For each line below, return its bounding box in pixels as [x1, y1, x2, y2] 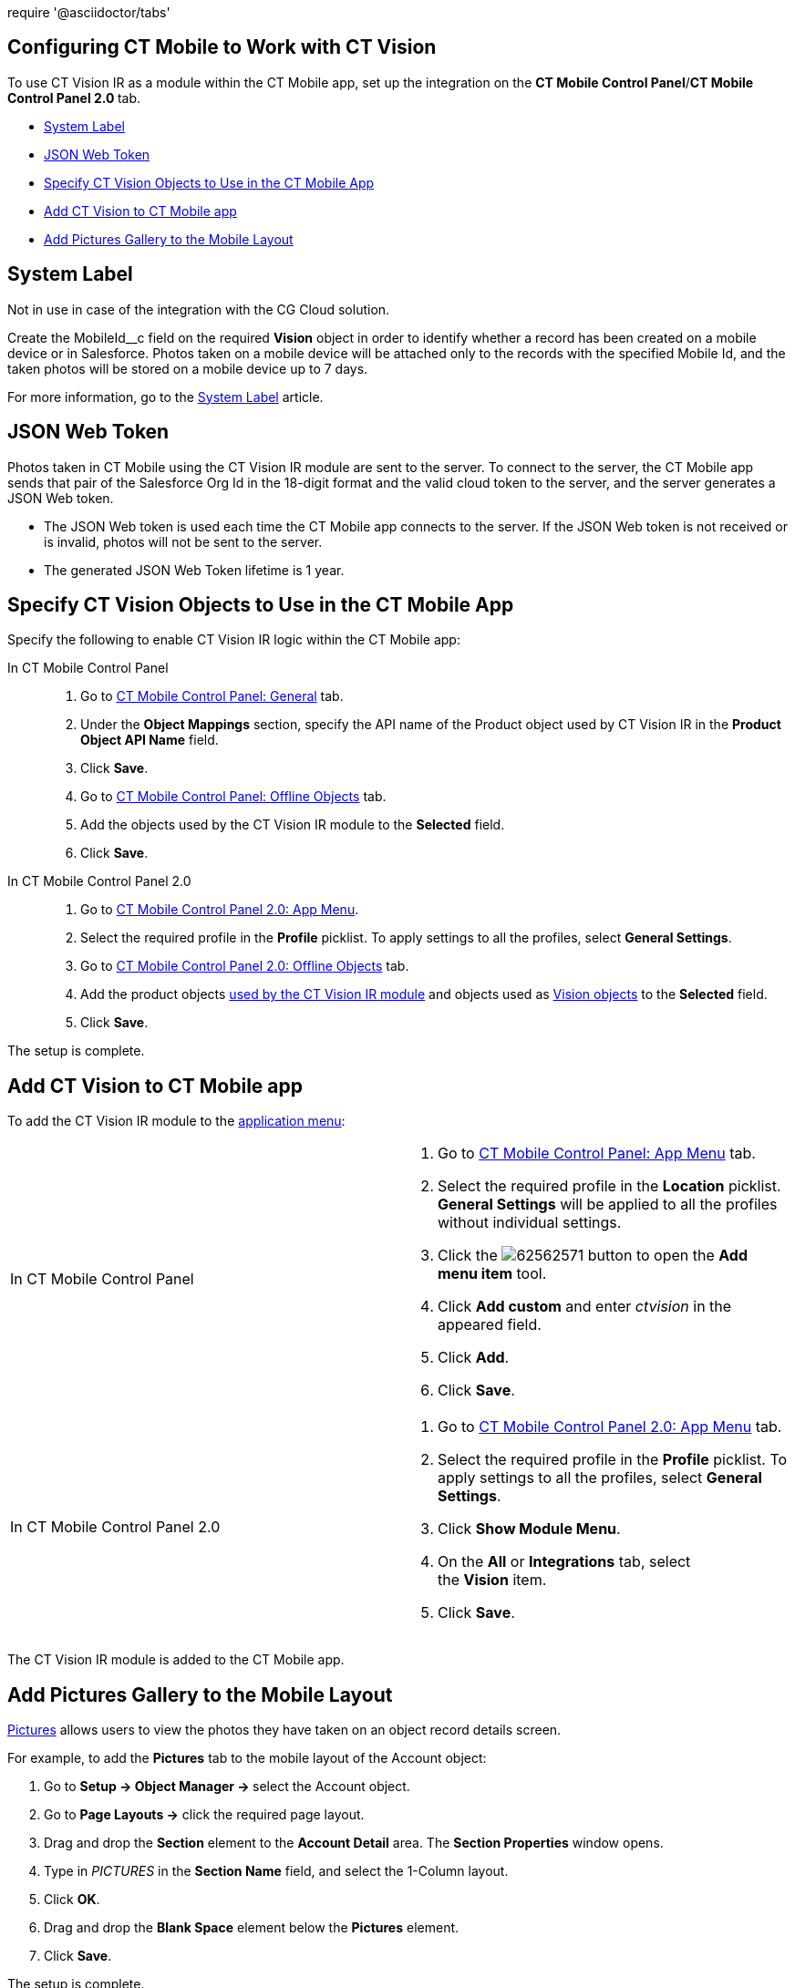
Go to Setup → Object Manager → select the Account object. [44, 1778, 410, 1795]
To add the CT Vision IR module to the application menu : [7, 1113, 346, 1129]
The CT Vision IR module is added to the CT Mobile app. [7, 1652, 345, 1668]
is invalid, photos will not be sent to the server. [44, 533, 323, 550]
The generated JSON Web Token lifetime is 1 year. [44, 561, 345, 578]
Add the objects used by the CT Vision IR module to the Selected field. [80, 817, 505, 833]
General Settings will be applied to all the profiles [438, 1195, 778, 1214]
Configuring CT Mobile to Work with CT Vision [7, 36, 437, 59]
